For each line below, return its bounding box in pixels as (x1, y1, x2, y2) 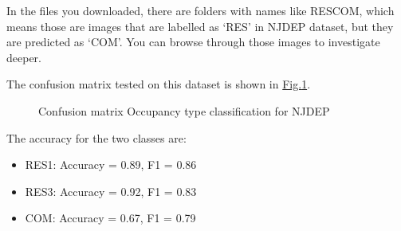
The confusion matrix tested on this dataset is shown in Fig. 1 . (6, 76, 311, 92)
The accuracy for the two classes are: (6, 129, 187, 146)
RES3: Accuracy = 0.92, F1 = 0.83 (25, 182, 197, 199)
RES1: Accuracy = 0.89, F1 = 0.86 (25, 156, 197, 173)
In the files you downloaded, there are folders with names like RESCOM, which (6, 2, 395, 18)
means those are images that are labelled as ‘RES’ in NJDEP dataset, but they (6, 18, 394, 34)
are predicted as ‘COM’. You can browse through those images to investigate (6, 33, 380, 50)
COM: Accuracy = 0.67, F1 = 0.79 (25, 209, 196, 226)
